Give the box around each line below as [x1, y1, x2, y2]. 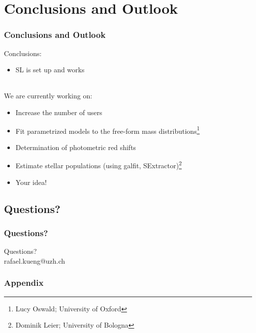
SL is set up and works [15, 64, 85, 75]
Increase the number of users [15, 107, 102, 117]
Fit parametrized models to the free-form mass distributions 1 [15, 124, 200, 136]
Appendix [4, 276, 44, 289]
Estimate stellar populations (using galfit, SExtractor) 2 [15, 159, 182, 171]
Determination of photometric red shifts [15, 142, 136, 152]
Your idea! [15, 177, 47, 187]
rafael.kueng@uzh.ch [4, 255, 65, 266]
